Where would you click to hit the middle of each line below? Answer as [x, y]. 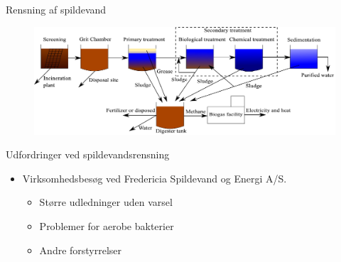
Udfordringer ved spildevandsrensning [88, 154]
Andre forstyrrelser [81, 250]
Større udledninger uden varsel [106, 202]
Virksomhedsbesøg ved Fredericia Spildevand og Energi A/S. [155, 178]
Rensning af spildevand [56, 9]
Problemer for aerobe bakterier [107, 225]
